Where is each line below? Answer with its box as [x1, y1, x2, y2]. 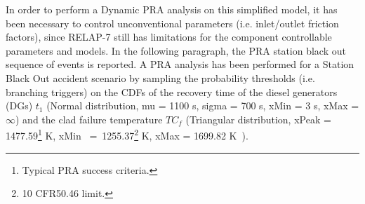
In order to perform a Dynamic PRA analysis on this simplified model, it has [6, 2, 338, 16]
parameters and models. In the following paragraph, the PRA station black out [6, 43, 346, 57]
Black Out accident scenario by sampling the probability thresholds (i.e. [6, 70, 315, 85]
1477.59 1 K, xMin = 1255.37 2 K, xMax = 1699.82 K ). [6, 126, 248, 142]
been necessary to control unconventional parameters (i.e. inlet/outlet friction [6, 15, 339, 30]
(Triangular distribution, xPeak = [185, 111, 331, 126]
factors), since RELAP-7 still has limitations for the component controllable [6, 29, 332, 44]
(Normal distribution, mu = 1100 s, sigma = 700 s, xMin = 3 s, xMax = [46, 98, 359, 113]
